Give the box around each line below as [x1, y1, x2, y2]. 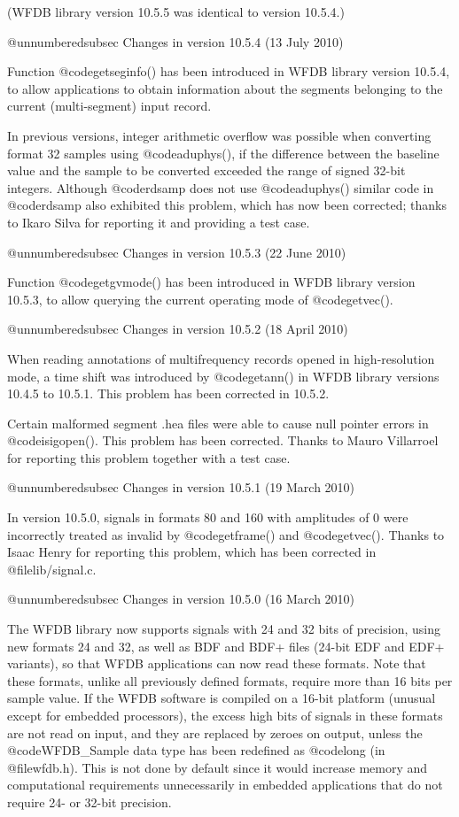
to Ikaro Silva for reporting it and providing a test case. [7, 212, 310, 231]
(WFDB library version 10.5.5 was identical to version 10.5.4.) [7, 3, 345, 20]
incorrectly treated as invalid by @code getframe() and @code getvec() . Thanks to [7, 525, 445, 543]
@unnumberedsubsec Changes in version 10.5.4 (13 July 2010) [7, 32, 344, 50]
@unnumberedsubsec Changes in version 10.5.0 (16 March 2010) [7, 590, 355, 608]
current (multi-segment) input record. [7, 96, 212, 115]
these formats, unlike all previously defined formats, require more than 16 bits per [7, 671, 453, 690]
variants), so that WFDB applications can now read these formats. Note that [7, 654, 426, 673]
